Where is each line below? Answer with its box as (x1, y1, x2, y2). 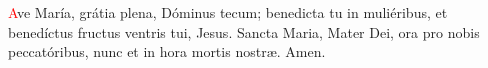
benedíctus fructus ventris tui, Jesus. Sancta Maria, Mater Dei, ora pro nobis (8, 21, 480, 42)
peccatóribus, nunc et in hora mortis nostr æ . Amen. (8, 41, 326, 62)
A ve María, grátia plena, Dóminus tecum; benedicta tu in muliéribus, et (8, 2, 448, 22)
